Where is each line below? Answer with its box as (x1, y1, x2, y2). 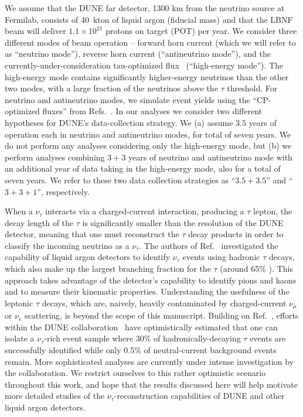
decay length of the (5, 216, 74, 228)
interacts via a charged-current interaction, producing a (45, 205, 244, 217)
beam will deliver (5, 25, 66, 37)
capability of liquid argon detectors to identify (5, 251, 171, 263)
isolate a (5, 332, 35, 344)
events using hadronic (182, 251, 260, 263)
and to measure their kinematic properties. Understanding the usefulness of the (5, 285, 290, 298)
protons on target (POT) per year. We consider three (105, 25, 297, 37)
